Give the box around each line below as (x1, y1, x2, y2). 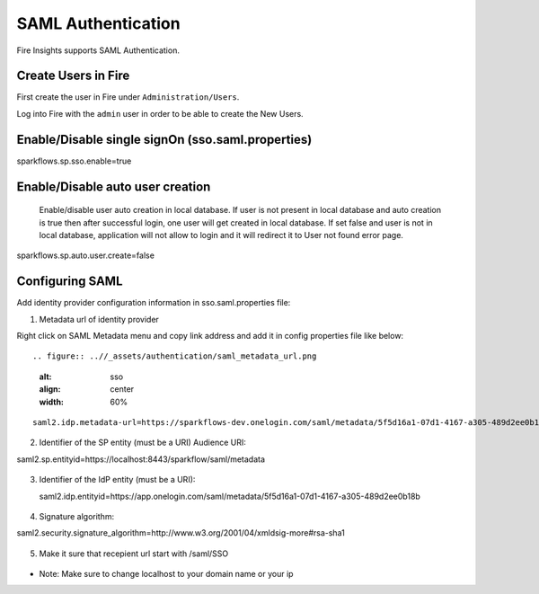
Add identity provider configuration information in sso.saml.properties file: (16, 297, 291, 308)
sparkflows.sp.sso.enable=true (16, 155, 132, 166)
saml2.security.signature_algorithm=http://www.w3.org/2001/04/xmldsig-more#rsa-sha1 (16, 528, 345, 538)
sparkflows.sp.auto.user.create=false (16, 250, 155, 261)
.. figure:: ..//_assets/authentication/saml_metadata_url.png (32, 351, 317, 361)
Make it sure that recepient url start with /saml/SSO (39, 548, 229, 559)
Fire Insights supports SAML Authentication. (16, 45, 180, 56)
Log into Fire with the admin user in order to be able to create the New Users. (16, 108, 305, 119)
